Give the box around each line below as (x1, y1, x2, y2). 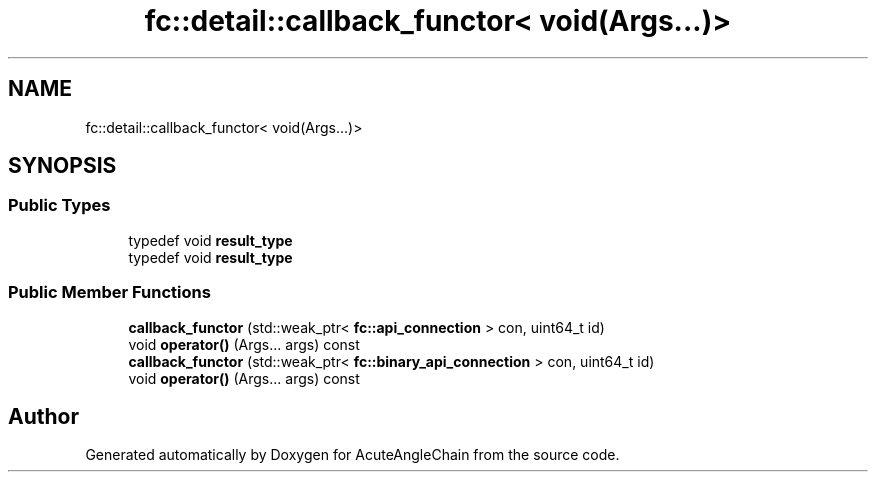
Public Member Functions (8, 282, 211, 303)
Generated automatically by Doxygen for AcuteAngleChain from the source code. (85, 446, 620, 464)
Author (8, 403, 79, 429)
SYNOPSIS (8, 153, 117, 179)
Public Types (8, 195, 111, 216)
